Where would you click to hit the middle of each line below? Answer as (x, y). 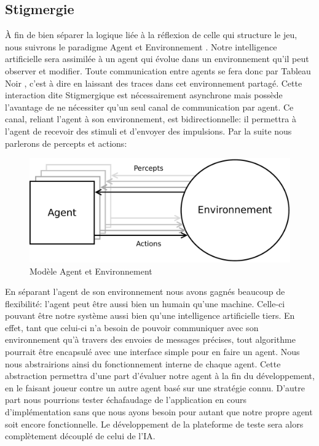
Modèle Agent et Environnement (91, 271)
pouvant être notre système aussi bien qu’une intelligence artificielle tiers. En (150, 315)
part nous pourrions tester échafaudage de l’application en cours (126, 400)
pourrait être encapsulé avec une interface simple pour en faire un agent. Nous (152, 352)
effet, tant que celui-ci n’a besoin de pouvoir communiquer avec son (132, 327)
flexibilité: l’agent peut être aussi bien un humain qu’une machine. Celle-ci (145, 303)
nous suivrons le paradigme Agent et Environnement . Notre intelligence (141, 46)
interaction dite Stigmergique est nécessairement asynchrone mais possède (144, 95)
